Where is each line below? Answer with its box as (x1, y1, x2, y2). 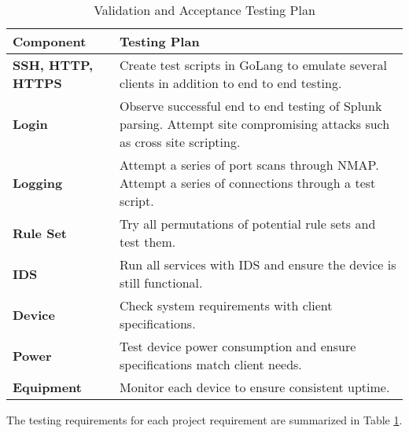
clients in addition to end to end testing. (119, 74, 342, 92)
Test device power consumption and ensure (119, 337, 356, 355)
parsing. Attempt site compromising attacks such (119, 115, 390, 133)
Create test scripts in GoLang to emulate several (119, 56, 387, 74)
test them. (119, 233, 176, 251)
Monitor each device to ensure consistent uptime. (119, 378, 390, 396)
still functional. (119, 273, 203, 292)
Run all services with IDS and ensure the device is (119, 255, 396, 273)
